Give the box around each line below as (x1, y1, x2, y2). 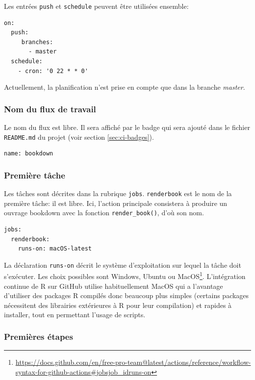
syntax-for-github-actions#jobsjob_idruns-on (15, 366, 152, 377)
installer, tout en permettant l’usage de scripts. (4, 309, 146, 320)
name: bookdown (4, 150, 53, 157)
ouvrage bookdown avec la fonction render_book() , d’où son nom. (4, 207, 204, 218)
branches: (21, 38, 53, 46)
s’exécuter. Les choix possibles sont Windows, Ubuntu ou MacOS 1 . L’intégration (4, 270, 246, 281)
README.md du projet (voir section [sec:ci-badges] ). (4, 131, 154, 142)
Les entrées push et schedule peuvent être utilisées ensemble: (4, 1, 189, 11)
